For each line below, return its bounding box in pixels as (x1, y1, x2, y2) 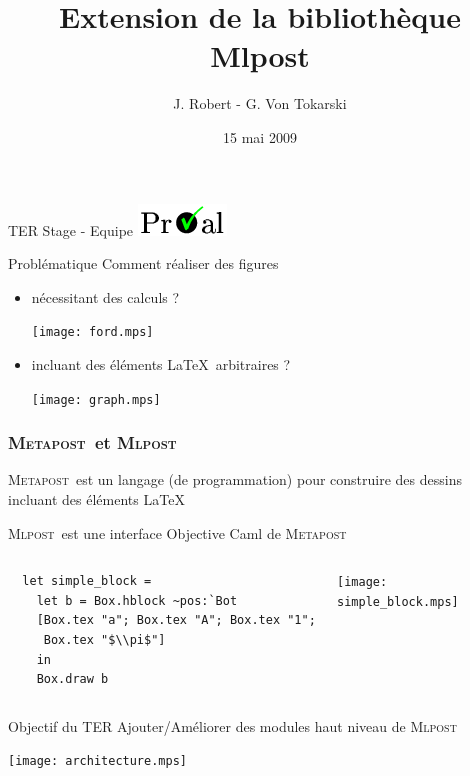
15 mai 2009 (223, 126, 297, 147)
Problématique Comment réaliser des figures (8, 253, 279, 274)
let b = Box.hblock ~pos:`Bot (36, 593, 238, 608)
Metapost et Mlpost (8, 430, 177, 455)
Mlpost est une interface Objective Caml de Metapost (8, 522, 347, 543)
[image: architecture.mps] (8, 754, 187, 769)
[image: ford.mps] (31, 325, 154, 340)
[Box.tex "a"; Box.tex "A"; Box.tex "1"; (36, 613, 316, 628)
